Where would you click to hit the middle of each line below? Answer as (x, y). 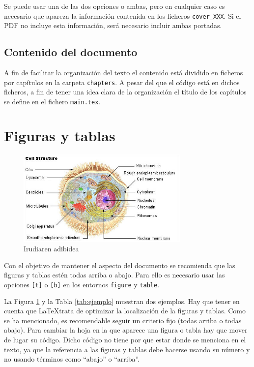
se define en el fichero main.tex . (52, 101)
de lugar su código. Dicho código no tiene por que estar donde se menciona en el (125, 340)
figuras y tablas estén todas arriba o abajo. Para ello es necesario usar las (114, 275)
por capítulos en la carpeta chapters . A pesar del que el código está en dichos (122, 82)
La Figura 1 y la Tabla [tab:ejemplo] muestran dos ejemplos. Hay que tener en (122, 301)
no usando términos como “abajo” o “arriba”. (72, 359)
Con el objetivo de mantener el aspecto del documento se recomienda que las (120, 265)
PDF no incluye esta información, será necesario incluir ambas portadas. (113, 25)
